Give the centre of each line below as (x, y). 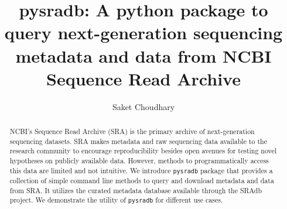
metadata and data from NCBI (143, 55)
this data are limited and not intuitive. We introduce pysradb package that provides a (141, 170)
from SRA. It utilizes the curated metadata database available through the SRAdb (136, 190)
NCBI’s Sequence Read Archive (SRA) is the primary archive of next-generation (132, 131)
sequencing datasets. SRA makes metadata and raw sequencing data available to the (138, 141)
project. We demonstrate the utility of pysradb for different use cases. (116, 200)
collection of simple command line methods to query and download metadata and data (142, 180)
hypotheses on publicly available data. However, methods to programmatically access (139, 161)
